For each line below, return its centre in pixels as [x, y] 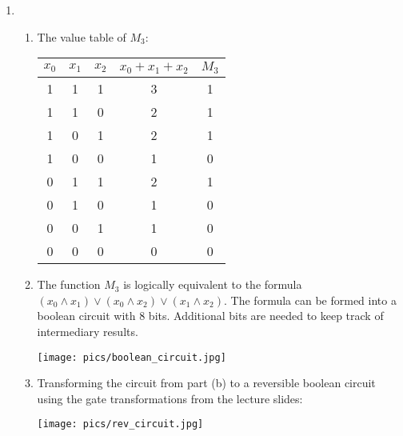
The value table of [82, 36]
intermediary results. [88, 331]
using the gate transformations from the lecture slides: [170, 398]
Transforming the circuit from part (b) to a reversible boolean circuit [206, 383]
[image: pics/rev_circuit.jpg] [120, 424]
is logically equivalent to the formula [213, 284]
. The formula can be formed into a [310, 300]
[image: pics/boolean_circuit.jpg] [132, 357]
